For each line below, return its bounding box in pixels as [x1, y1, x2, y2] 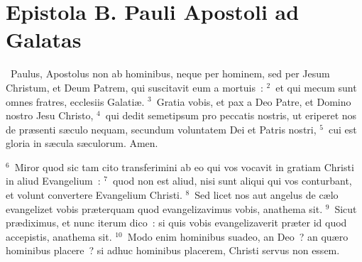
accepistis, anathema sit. [6, 229, 112, 244]
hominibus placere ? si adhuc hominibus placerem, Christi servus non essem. [6, 243, 340, 258]
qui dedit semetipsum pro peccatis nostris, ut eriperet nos [105, 108, 357, 123]
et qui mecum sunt [275, 80, 357, 94]
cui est [328, 121, 357, 136]
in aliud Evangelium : [6, 173, 101, 188]
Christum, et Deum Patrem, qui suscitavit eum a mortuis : [6, 80, 263, 94]
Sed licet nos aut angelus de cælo [194, 187, 339, 202]
